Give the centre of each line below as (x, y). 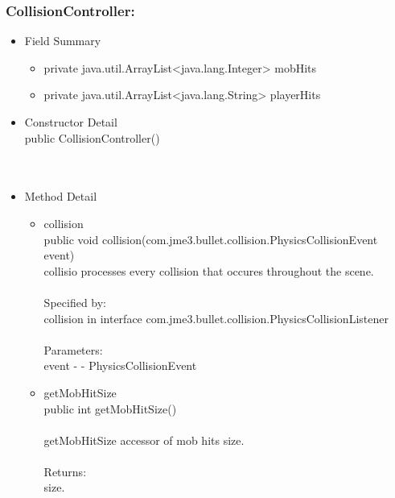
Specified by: (75, 302)
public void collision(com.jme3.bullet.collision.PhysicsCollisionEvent (211, 239)
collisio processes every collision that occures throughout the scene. (209, 270)
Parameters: (73, 349)
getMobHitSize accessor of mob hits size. (144, 440)
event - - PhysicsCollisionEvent (120, 365)
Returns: (65, 471)
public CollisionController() (92, 137)
